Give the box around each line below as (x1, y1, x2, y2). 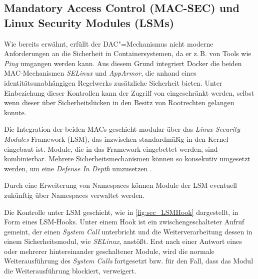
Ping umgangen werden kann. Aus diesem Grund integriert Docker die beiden (4, 58, 242, 68)
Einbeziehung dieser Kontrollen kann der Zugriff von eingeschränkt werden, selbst (4, 87, 254, 98)
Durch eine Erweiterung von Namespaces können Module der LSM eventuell (4, 180, 237, 190)
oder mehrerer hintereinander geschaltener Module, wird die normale (4, 245, 214, 256)
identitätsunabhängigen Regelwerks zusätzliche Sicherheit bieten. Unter (4, 77, 222, 88)
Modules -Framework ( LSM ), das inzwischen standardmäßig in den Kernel (4, 133, 228, 144)
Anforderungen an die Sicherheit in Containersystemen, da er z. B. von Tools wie (4, 48, 251, 59)
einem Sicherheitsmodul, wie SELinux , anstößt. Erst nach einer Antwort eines (4, 236, 242, 246)
